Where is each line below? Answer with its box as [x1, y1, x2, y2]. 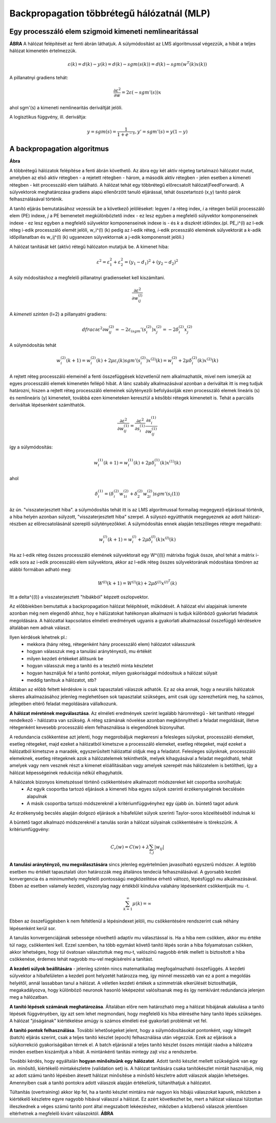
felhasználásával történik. [9, 196, 63, 202]
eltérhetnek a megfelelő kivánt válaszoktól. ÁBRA [9, 1110, 113, 1117]
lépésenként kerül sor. [9, 925, 56, 931]
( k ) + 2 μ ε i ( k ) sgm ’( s [96, 358, 141, 365]
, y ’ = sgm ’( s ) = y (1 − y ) [134, 129, 188, 135]
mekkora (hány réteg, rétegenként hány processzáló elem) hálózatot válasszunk [27, 641, 196, 647]
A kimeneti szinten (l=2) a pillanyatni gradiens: [9, 311, 107, 317]
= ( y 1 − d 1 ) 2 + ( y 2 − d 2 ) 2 [124, 258, 178, 266]
